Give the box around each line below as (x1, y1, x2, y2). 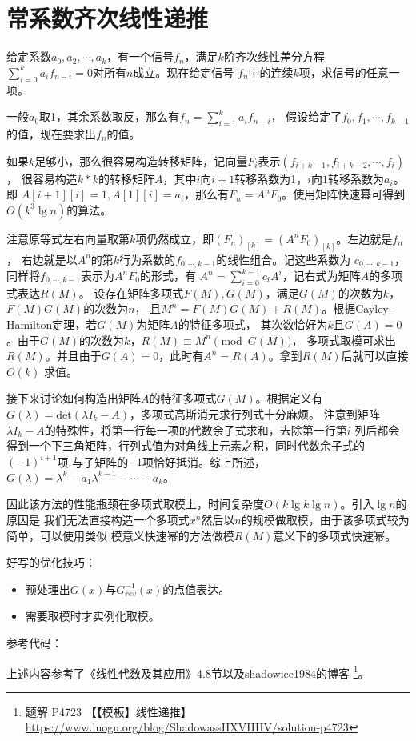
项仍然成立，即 (135, 230, 214, 246)
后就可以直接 (341, 347, 409, 364)
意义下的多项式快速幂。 (273, 527, 397, 543)
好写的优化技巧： (6, 554, 96, 571)
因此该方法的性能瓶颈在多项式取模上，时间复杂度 (6, 495, 264, 512)
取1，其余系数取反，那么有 (39, 108, 180, 125)
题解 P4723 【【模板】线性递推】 (25, 703, 192, 719)
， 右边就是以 (6, 250, 78, 267)
